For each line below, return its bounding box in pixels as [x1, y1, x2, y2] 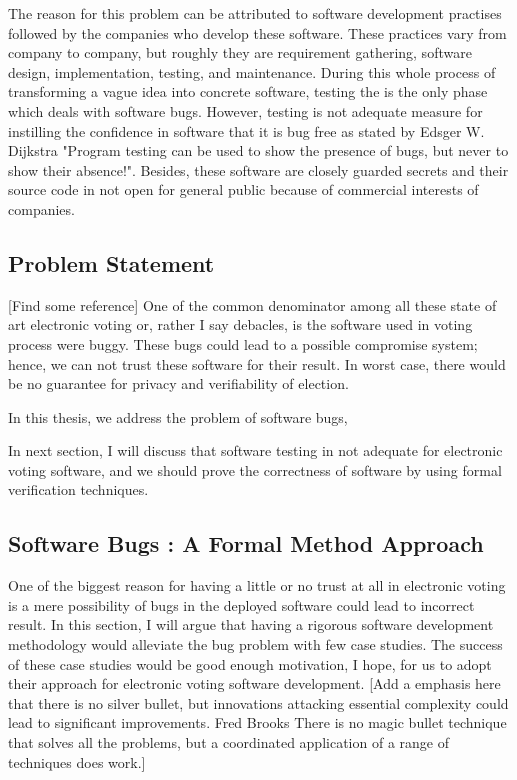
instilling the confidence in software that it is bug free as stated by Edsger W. [8, 120, 485, 141]
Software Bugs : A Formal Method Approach [8, 528, 484, 559]
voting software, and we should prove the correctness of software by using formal [8, 459, 502, 480]
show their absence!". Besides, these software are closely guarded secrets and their [8, 159, 509, 180]
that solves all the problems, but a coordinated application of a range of [8, 732, 449, 753]
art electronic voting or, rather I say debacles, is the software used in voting [8, 314, 473, 335]
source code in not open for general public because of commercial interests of [8, 179, 479, 200]
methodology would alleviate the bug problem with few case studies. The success [8, 634, 503, 655]
